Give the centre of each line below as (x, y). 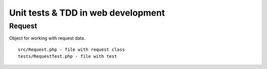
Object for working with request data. (47, 38)
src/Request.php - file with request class (71, 49)
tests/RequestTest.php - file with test (67, 57)
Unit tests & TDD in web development (87, 13)
